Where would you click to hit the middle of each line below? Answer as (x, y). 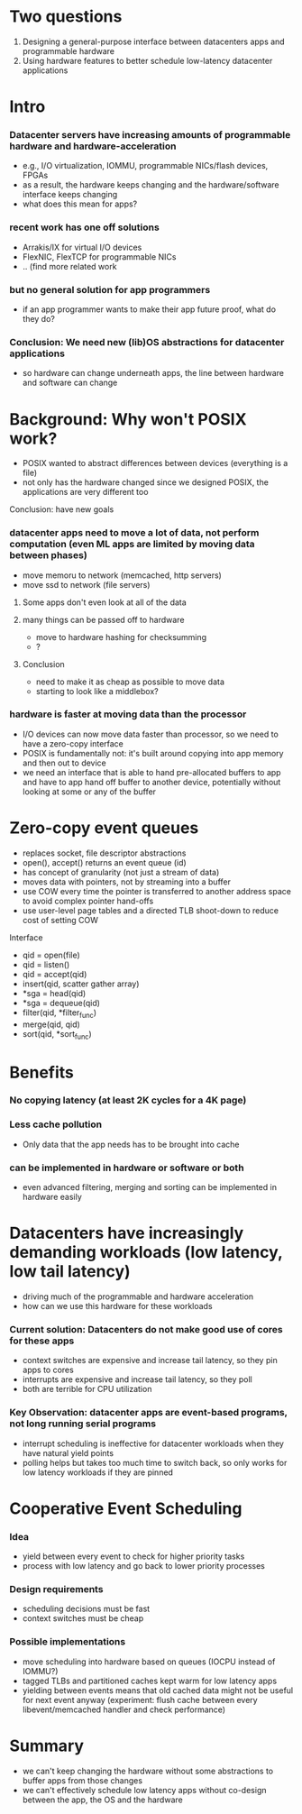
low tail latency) (70, 1272)
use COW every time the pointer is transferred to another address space (156, 891)
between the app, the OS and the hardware (102, 1800)
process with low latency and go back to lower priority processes (144, 1566)
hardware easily (52, 1197)
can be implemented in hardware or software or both (127, 1168)
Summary (46, 1745)
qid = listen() (46, 964)
